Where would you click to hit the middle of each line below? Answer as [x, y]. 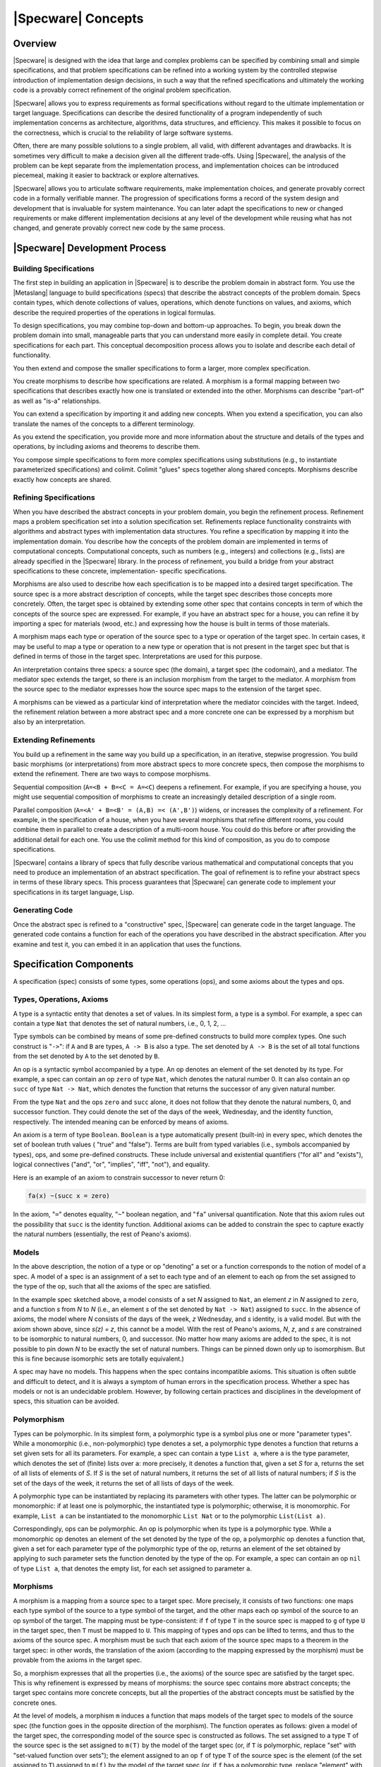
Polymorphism [39, 1419]
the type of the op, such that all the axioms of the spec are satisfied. [112, 1286]
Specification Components [73, 964]
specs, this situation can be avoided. [66, 1401]
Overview [35, 43]
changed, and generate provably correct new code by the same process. [119, 228]
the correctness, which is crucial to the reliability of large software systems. [123, 133]
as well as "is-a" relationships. [57, 401]
